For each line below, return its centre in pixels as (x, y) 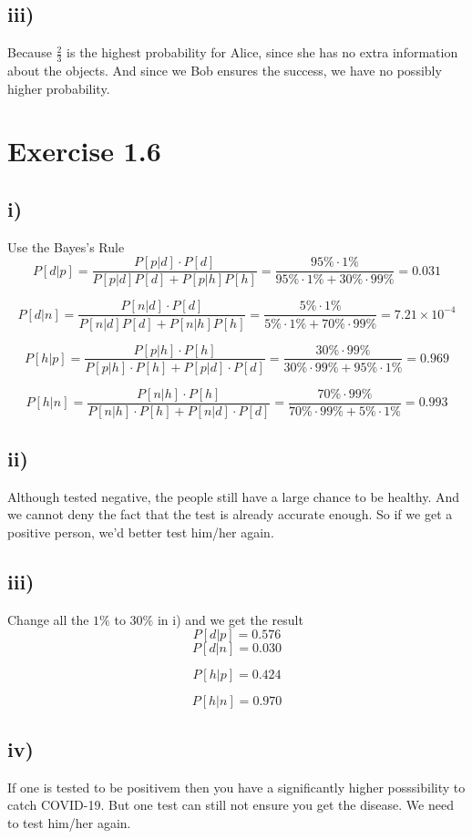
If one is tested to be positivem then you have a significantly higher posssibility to (236, 787)
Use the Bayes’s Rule (66, 246)
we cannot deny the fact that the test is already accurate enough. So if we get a (230, 514)
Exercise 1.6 (84, 151)
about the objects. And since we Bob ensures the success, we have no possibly (225, 71)
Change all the (48, 619)
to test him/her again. (69, 822)
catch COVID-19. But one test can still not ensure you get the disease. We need (231, 805)
